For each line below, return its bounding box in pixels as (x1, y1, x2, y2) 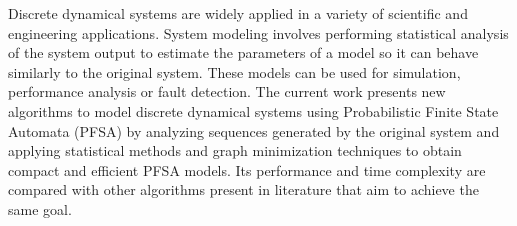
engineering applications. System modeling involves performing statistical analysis (8, 22, 509, 43)
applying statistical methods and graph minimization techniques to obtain (8, 140, 462, 161)
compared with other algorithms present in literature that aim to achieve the (8, 179, 479, 200)
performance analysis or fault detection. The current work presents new (8, 81, 446, 102)
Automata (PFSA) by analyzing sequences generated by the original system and (8, 120, 500, 141)
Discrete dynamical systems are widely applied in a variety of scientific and (8, 3, 468, 23)
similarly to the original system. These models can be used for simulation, (8, 61, 461, 82)
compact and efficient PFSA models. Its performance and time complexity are (8, 159, 486, 180)
